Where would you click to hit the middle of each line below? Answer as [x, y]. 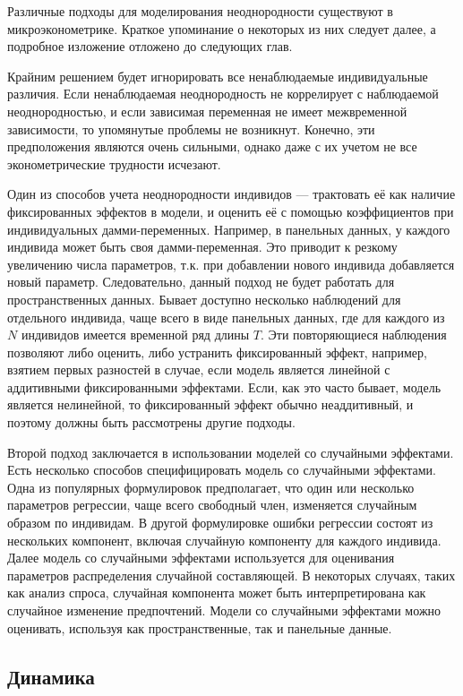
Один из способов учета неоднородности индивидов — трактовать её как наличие [231, 194]
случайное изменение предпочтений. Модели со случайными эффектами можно [224, 610]
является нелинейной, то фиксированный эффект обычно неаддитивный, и [210, 404]
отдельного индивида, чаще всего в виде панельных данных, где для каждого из [226, 317]
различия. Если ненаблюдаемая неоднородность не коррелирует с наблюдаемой [223, 94]
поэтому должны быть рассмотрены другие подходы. [151, 422]
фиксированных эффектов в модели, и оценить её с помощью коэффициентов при [231, 211]
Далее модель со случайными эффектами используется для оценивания [201, 558]
